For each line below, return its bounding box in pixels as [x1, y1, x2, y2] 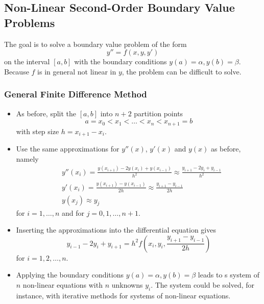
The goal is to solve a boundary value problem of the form [4, 38, 187, 49]
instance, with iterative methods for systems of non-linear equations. [16, 290, 231, 300]
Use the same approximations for [16, 143, 119, 154]
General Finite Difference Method [4, 88, 147, 100]
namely [16, 153, 39, 164]
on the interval [4, 56, 50, 67]
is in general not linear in [37, 66, 116, 77]
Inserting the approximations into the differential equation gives [16, 224, 216, 235]
